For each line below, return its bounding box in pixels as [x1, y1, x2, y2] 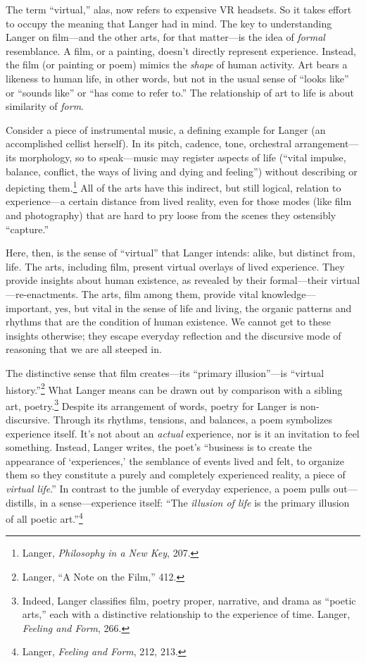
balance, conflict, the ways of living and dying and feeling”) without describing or [6, 163, 358, 178]
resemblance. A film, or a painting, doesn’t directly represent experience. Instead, [6, 43, 356, 58]
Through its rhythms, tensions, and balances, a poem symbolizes [53, 412, 332, 426]
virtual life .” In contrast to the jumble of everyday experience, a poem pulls [6, 481, 330, 495]
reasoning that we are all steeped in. [6, 342, 162, 357]
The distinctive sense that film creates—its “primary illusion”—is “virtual [6, 365, 324, 380]
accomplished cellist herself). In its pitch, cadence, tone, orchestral [6, 136, 292, 151]
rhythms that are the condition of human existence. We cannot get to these [6, 314, 331, 329]
